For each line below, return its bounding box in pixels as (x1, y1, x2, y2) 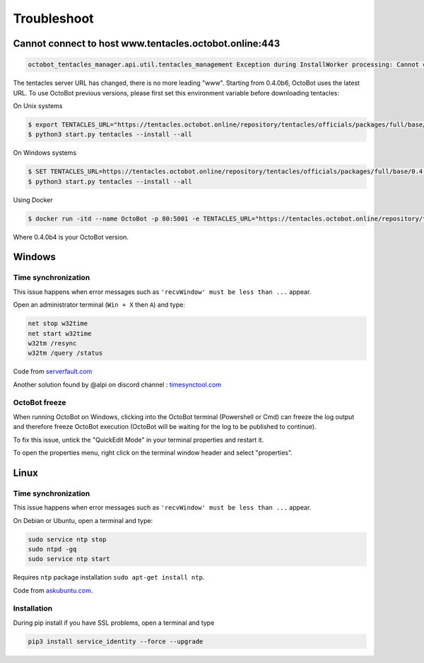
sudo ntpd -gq (28, 545, 77, 553)
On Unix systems (13, 101, 63, 110)
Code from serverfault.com (13, 368, 93, 376)
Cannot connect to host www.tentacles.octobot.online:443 (13, 37, 281, 49)
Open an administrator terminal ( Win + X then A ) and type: (13, 300, 185, 309)
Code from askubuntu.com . (13, 586, 93, 594)
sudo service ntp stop (28, 535, 107, 544)
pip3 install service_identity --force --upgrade (28, 637, 204, 645)
